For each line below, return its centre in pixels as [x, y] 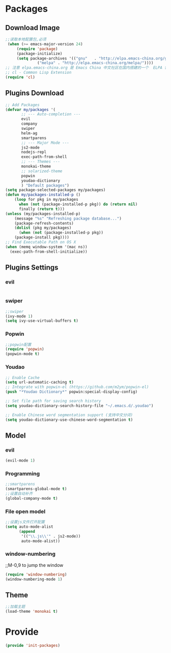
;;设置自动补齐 [19, 494]
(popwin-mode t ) [22, 354]
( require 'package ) [37, 49]
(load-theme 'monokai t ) [32, 612]
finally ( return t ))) [42, 209]
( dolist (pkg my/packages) [43, 228]
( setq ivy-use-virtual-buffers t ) [42, 321]
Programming [22, 473]
